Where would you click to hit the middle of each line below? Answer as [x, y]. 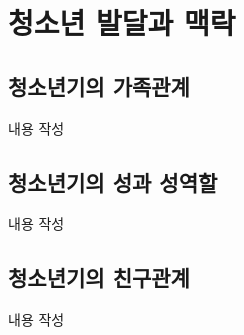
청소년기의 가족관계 [99, 85]
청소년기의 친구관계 [99, 277]
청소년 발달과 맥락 [122, 22]
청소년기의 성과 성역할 [113, 181]
